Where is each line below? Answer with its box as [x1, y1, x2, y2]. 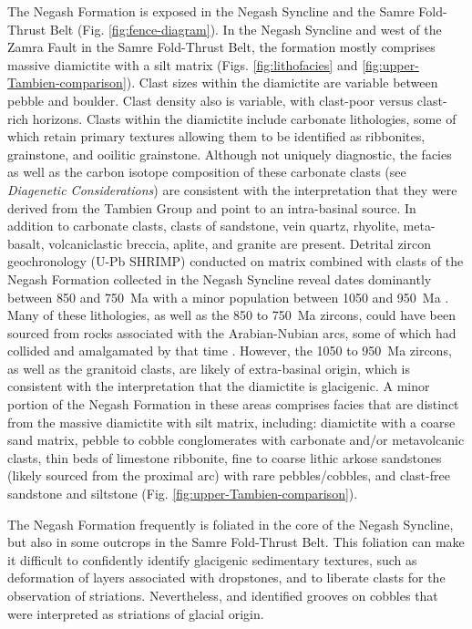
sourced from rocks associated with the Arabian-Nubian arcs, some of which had [7, 323, 457, 342]
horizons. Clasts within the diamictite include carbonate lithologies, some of [32, 108, 457, 128]
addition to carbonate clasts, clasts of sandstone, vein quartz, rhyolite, [7, 216, 399, 235]
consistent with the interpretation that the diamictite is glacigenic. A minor [7, 376, 430, 396]
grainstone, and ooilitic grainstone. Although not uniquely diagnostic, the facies [7, 144, 452, 163]
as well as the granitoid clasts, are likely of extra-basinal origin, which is [7, 358, 410, 377]
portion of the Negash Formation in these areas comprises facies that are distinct [7, 395, 459, 414]
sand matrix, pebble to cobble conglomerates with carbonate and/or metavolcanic [7, 430, 465, 449]
